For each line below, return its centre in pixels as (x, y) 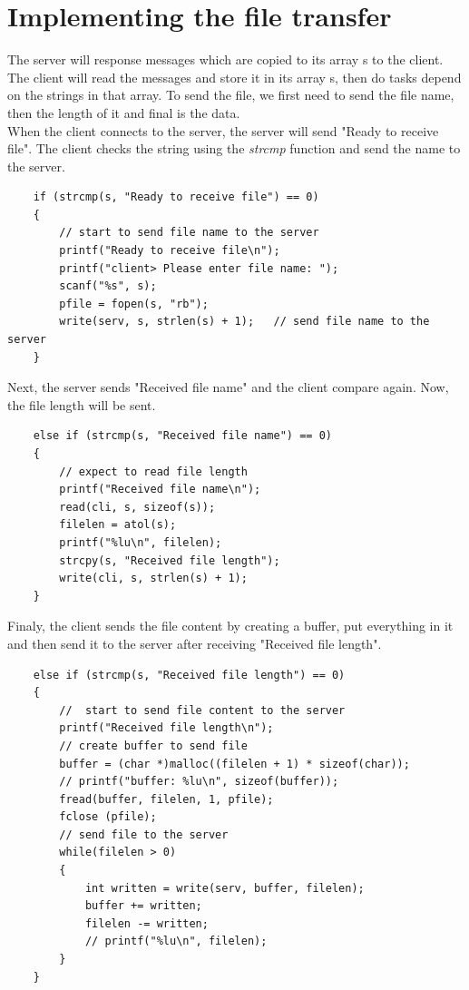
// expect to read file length (153, 471)
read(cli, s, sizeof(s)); (137, 507)
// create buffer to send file (153, 745)
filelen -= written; (147, 923)
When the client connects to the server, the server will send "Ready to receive (223, 130)
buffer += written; (143, 906)
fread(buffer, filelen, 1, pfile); (166, 799)
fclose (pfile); (108, 817)
